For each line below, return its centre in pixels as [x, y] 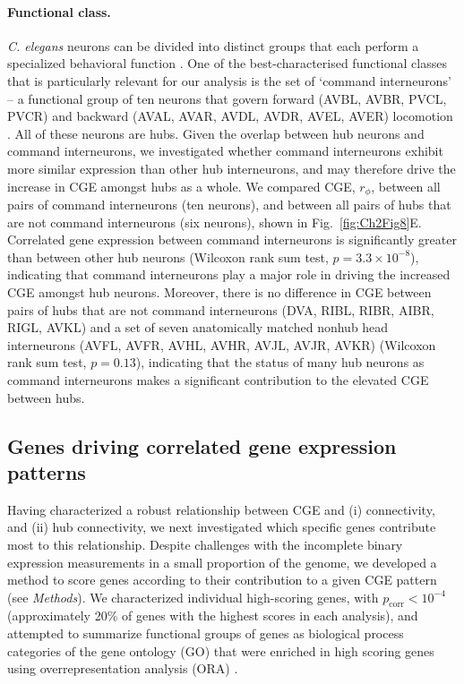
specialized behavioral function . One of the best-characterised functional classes [227, 63]
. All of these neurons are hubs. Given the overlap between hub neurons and [216, 133]
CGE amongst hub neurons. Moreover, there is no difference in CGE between [219, 291]
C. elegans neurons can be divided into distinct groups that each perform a [213, 45]
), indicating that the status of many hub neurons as [280, 362]
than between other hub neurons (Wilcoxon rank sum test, [168, 256]
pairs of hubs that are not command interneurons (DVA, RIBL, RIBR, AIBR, [221, 309]
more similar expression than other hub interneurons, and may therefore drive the [232, 168]
